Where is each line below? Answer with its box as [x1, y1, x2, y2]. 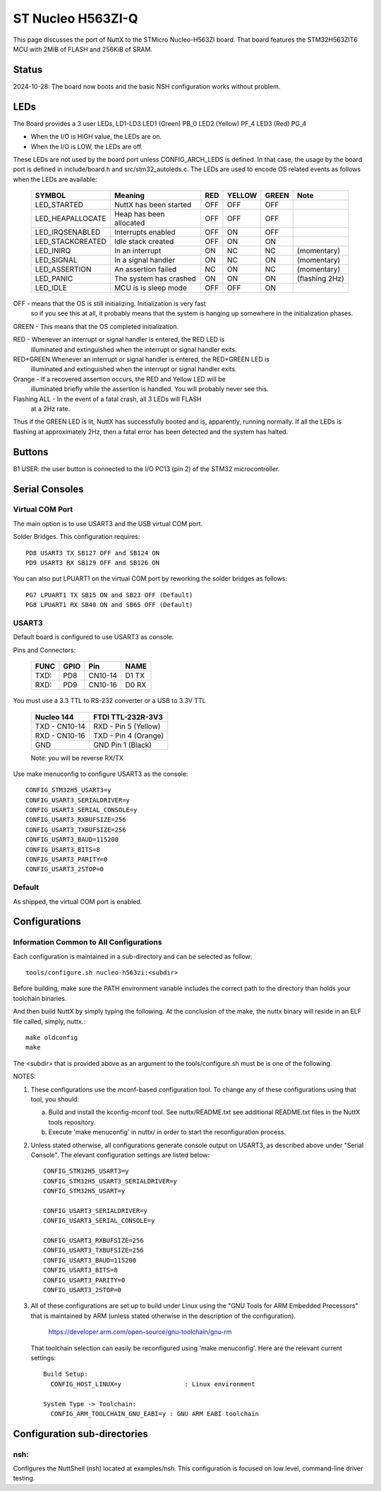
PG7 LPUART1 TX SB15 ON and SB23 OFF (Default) [25, 591, 193, 599]
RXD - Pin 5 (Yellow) [92, 721, 161, 731]
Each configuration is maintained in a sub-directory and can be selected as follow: [13, 952, 253, 961]
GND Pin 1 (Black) [92, 740, 152, 750]
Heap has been [114, 209, 165, 219]
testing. [13, 1474, 35, 1483]
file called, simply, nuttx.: [13, 1017, 86, 1026]
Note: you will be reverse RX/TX [30, 753, 123, 762]
